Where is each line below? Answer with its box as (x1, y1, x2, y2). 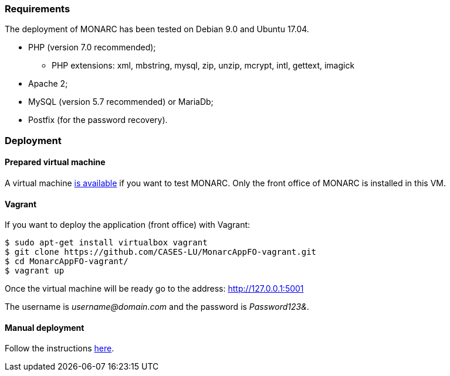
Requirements (5, 3, 70, 15)
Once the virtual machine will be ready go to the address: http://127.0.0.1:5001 (5, 283, 304, 294)
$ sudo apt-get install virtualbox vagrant (5, 238, 208, 248)
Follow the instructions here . (5, 343, 114, 354)
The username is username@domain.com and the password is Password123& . (5, 302, 309, 312)
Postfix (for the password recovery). (28, 115, 168, 125)
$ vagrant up (5, 266, 65, 276)
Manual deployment (5, 322, 84, 333)
